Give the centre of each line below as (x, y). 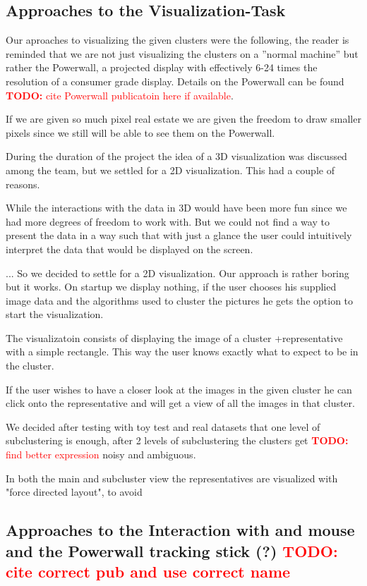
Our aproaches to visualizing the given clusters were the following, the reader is (178, 40)
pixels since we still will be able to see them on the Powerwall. (140, 132)
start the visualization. (55, 314)
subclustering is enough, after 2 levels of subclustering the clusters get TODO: (177, 440)
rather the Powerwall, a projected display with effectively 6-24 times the (162, 67)
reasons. (23, 184)
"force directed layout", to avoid (74, 492)
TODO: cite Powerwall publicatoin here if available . (120, 95)
